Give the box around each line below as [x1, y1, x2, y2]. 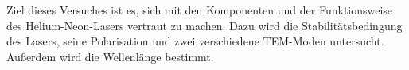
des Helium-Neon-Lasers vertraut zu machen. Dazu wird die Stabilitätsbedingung [6, 17, 403, 33]
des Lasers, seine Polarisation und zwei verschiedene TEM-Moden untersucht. [6, 33, 384, 49]
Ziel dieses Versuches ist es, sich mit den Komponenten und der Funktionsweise [6, 2, 393, 17]
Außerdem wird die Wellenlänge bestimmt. [6, 48, 214, 64]
